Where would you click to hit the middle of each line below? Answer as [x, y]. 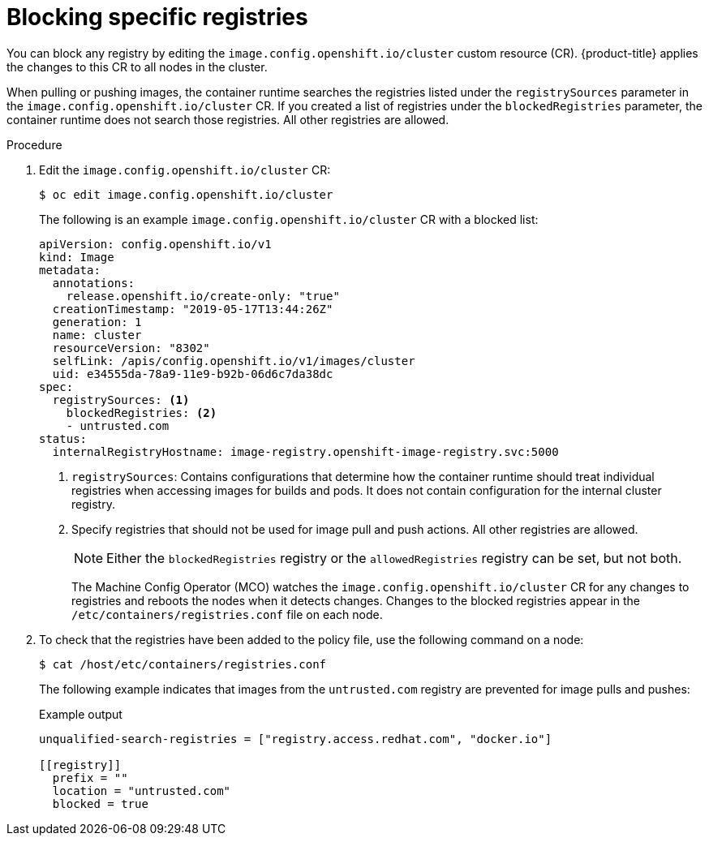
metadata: [70, 270]
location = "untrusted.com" [142, 790]
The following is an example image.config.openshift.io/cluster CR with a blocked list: [289, 219]
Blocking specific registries [157, 17]
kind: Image [77, 257]
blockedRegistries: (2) [142, 412]
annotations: [94, 283]
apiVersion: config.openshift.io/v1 [155, 244]
